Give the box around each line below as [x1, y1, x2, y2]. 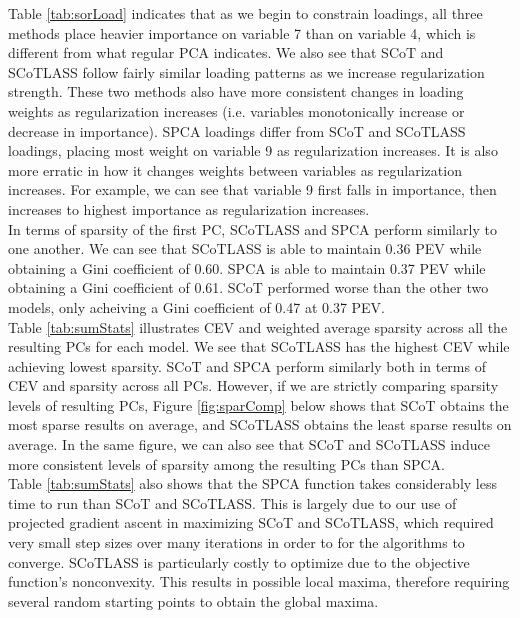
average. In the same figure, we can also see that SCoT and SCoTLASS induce [8, 434, 490, 455]
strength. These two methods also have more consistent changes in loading [8, 81, 464, 102]
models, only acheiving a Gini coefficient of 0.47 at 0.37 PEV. [8, 296, 386, 317]
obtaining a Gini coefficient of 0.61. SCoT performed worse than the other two [8, 277, 489, 298]
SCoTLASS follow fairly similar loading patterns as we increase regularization [8, 61, 485, 82]
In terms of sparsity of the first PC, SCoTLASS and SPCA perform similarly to [8, 218, 497, 239]
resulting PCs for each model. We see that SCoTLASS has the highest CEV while [8, 336, 510, 357]
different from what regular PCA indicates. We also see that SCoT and [8, 42, 444, 63]
